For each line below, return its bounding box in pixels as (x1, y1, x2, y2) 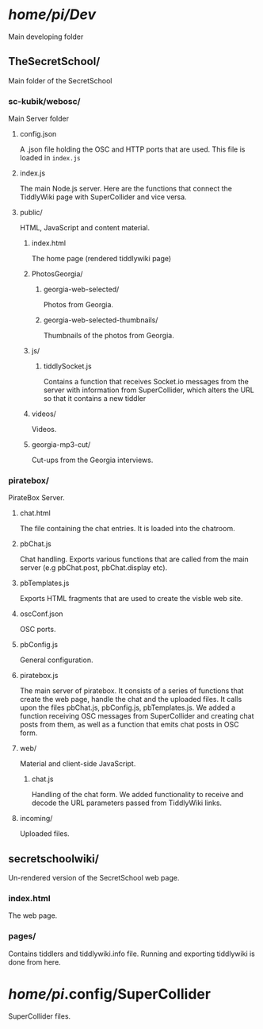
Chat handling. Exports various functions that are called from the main (19, 554, 249, 565)
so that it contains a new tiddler (43, 394, 147, 403)
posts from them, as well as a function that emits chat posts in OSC (19, 720, 239, 730)
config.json (19, 129, 57, 139)
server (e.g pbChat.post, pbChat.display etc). (19, 563, 168, 572)
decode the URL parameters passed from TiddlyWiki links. (31, 798, 223, 807)
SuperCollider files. (8, 1011, 71, 1021)
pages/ (8, 931, 36, 942)
